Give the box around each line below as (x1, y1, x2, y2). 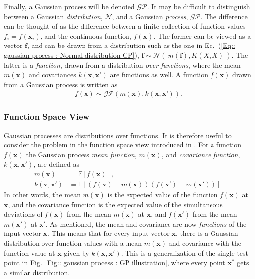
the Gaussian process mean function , (26, 149, 137, 159)
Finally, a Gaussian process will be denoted (4, 1, 135, 11)
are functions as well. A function (110, 69, 208, 80)
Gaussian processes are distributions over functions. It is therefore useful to (4, 130, 232, 140)
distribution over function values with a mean (4, 238, 142, 248)
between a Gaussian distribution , (4, 11, 103, 21)
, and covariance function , (161, 149, 240, 159)
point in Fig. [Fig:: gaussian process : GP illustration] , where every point (4, 257, 225, 268)
